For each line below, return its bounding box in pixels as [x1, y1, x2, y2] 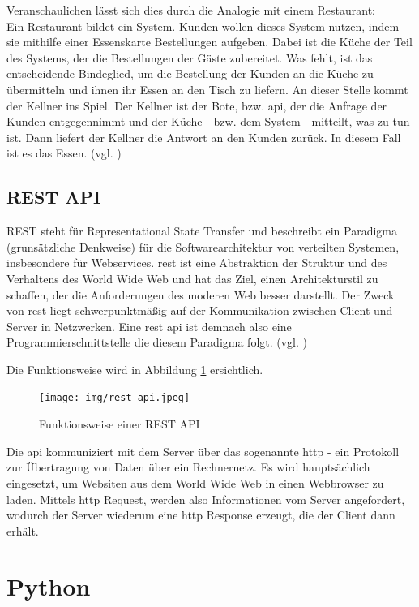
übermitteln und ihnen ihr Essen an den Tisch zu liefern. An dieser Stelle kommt [6, 80, 408, 97]
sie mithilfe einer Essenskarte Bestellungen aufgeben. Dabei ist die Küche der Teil [6, 33, 413, 50]
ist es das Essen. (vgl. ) [6, 144, 122, 161]
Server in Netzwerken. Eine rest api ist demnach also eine [6, 317, 292, 334]
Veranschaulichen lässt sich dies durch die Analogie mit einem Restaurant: [6, 2, 375, 18]
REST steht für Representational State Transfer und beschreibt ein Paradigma [6, 222, 398, 239]
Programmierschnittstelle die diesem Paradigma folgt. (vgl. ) [6, 334, 308, 351]
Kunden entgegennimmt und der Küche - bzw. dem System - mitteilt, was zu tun [6, 113, 410, 130]
